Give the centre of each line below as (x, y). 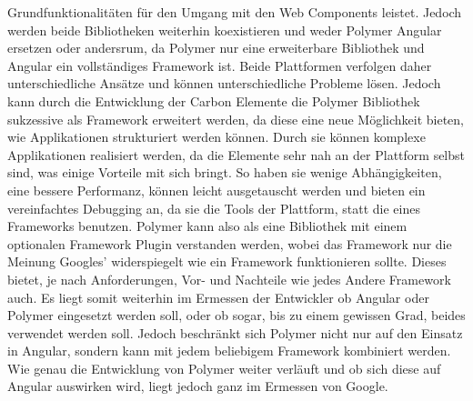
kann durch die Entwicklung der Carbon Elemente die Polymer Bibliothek (214, 100)
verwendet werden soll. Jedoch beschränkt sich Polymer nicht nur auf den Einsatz (235, 332)
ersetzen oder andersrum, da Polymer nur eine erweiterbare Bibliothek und (216, 48)
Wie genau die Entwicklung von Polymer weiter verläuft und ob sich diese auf (224, 368)
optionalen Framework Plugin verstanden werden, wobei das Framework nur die (230, 243)
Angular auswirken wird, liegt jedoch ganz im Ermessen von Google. (198, 386)
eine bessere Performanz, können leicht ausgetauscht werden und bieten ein (216, 190)
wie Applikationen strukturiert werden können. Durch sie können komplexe (216, 137)
